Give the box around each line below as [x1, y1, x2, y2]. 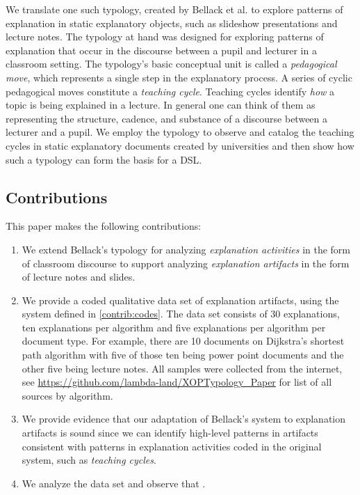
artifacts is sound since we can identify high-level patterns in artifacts [22, 425, 318, 440]
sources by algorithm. [22, 388, 113, 402]
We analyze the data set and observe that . [22, 476, 206, 490]
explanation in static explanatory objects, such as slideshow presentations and [6, 15, 338, 30]
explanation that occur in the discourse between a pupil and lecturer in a [6, 42, 317, 57]
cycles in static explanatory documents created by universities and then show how [6, 138, 354, 152]
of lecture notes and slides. [22, 269, 136, 284]
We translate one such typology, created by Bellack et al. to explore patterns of [6, 2, 343, 16]
